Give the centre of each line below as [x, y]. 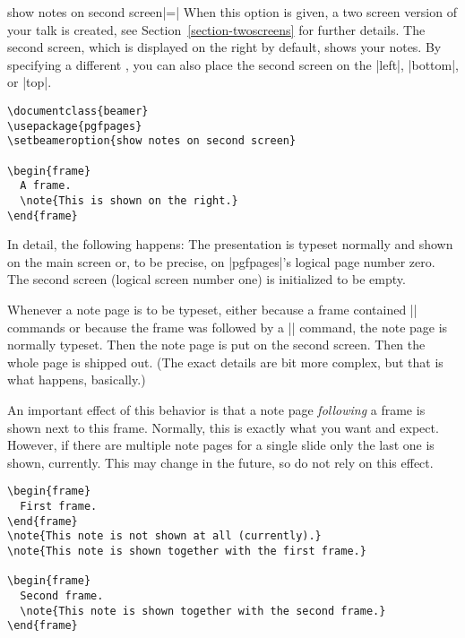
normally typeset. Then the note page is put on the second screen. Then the [216, 345]
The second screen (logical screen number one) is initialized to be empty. [207, 279]
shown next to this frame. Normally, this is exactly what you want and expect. [223, 427]
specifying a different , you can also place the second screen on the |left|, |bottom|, [233, 64]
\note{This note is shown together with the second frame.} [203, 611]
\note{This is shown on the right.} [129, 200]
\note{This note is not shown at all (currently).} [164, 536]
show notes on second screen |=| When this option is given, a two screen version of [232, 12]
